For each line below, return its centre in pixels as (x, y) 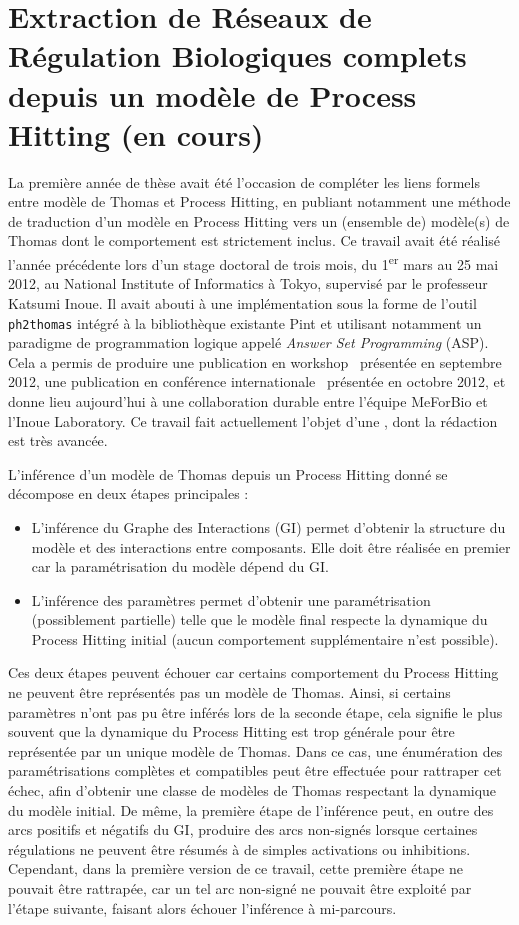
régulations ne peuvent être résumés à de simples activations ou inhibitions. (239, 848)
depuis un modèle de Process (212, 94)
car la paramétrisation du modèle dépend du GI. (180, 566)
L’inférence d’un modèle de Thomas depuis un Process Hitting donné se (228, 473)
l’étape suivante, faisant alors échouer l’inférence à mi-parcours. (202, 907)
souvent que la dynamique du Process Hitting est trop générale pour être (231, 731)
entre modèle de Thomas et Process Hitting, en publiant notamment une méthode (259, 201)
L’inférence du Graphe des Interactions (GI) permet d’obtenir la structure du (268, 526)
